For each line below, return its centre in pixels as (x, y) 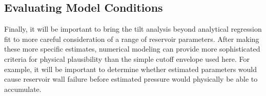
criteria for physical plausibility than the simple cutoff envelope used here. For (127, 58)
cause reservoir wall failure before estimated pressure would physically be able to (131, 79)
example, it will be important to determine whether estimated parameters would (131, 69)
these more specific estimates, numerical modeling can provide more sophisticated (132, 49)
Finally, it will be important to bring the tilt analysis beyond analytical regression (133, 29)
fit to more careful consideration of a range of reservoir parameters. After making (132, 39)
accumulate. (23, 89)
